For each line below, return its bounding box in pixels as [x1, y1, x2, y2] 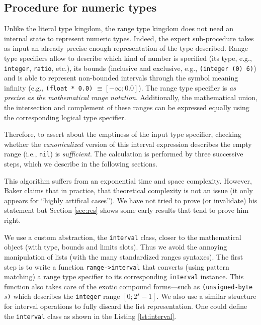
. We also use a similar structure [156, 291, 256, 301]
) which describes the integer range [7, 291, 120, 301]
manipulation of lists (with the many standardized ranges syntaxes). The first [4, 251, 243, 262]
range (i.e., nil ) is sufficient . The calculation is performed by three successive [4, 148, 243, 159]
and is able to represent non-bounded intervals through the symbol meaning [4, 72, 238, 83]
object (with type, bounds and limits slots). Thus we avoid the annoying [4, 241, 227, 252]
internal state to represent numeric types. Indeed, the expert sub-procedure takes [4, 33, 254, 43]
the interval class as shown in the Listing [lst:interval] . [4, 311, 177, 321]
